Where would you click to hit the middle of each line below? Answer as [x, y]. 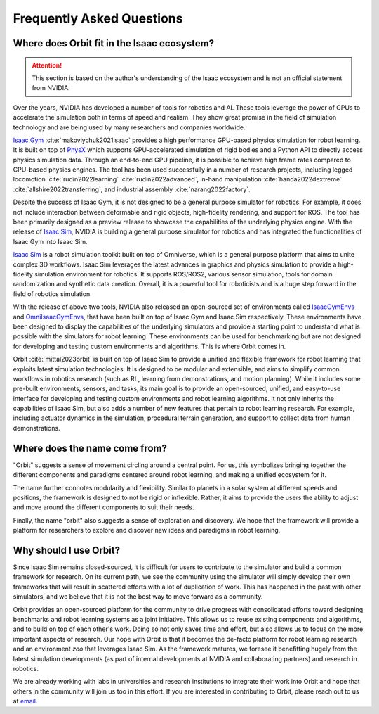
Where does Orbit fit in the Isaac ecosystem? [114, 43]
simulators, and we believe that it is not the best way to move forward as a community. [138, 597]
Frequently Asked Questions [98, 18]
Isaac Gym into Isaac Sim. [50, 241]
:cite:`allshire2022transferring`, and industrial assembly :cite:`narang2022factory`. [132, 189]
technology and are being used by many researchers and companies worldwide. [129, 127]
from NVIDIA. [51, 88]
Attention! [47, 65]
